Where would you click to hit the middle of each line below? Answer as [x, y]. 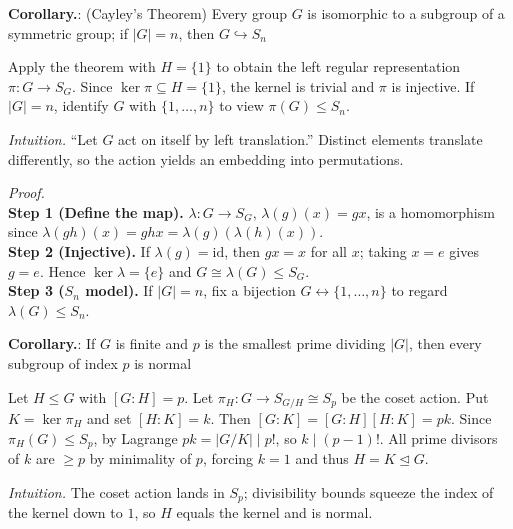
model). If [119, 290]
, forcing [228, 458]
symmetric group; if [68, 32]
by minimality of [140, 458]
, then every [445, 343]
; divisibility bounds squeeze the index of [368, 491]
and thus [322, 458]
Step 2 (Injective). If [79, 250]
